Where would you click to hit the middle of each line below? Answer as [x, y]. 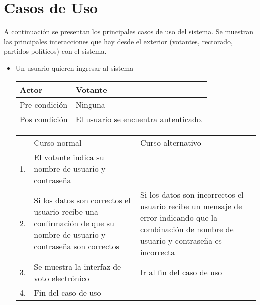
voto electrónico [62, 278]
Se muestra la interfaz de [78, 266]
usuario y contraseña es [181, 240]
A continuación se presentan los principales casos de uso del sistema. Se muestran [129, 32]
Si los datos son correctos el [82, 200]
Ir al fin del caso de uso [181, 272]
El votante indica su [69, 157]
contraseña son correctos [77, 246]
